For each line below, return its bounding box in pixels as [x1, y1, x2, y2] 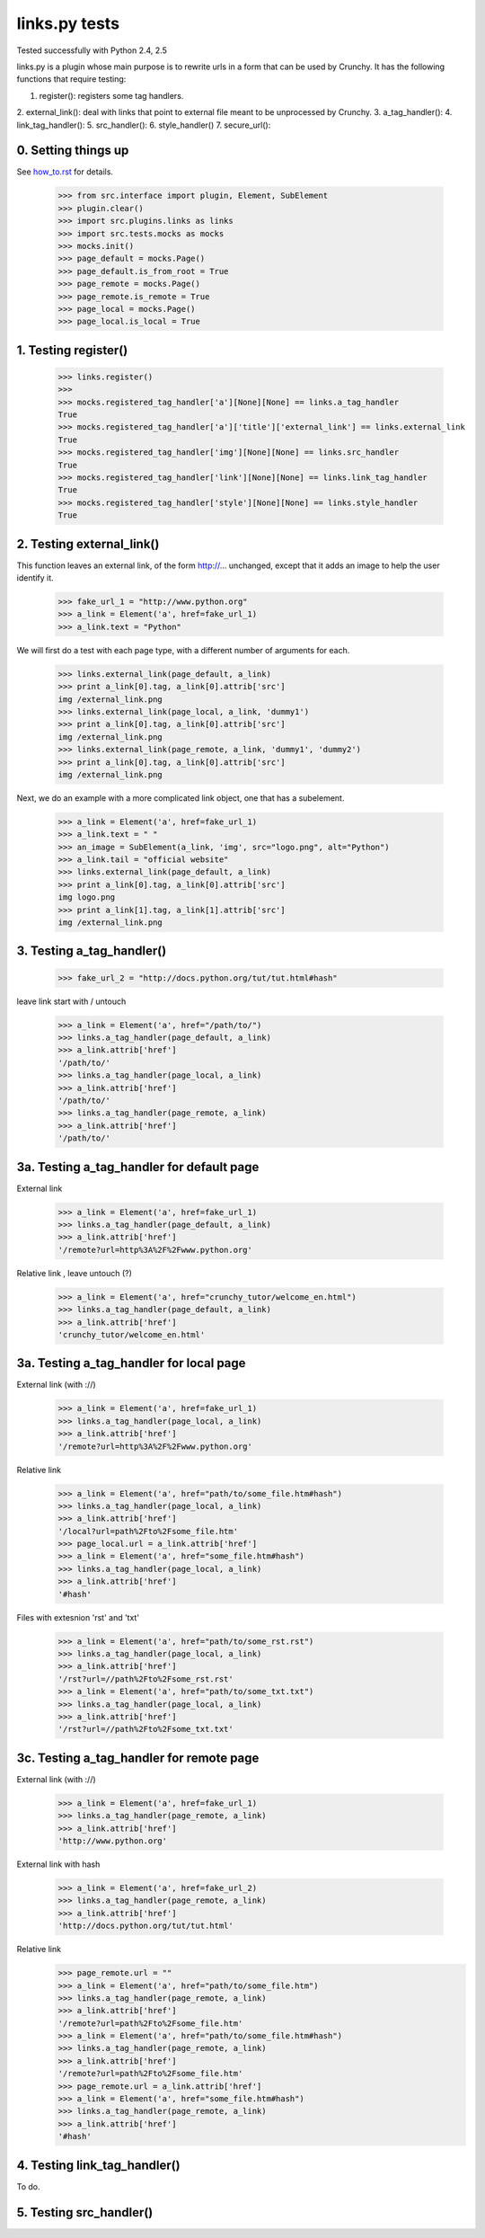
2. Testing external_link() [16, 536, 160, 552]
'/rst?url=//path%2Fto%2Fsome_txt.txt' [57, 1724, 234, 1735]
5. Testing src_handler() [16, 2205, 154, 2220]
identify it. [16, 573, 54, 583]
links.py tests [16, 13, 120, 33]
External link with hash [16, 1859, 101, 1869]
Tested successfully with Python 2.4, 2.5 [16, 45, 168, 56]
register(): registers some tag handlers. [39, 90, 184, 101]
